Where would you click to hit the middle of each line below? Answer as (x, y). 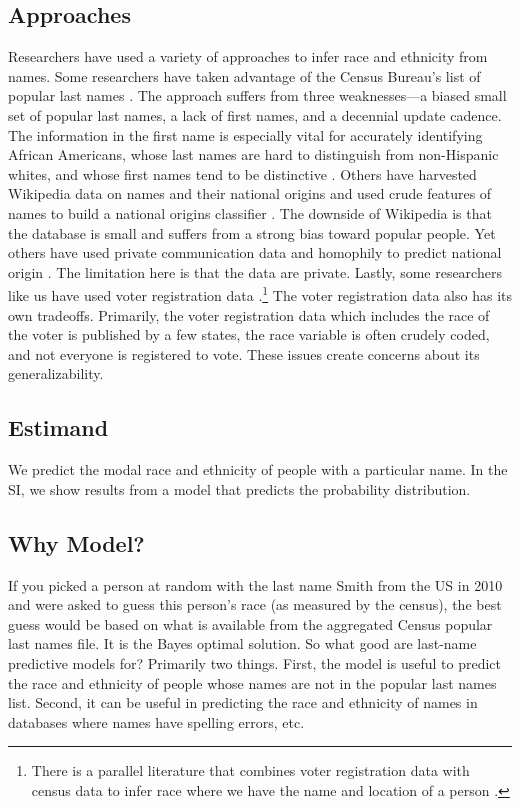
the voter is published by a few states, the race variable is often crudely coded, (249, 334)
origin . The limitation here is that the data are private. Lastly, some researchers (255, 271)
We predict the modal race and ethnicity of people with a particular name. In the (258, 469)
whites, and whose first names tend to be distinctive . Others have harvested (242, 173)
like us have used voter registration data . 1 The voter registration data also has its (260, 293)
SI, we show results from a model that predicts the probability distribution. (239, 488)
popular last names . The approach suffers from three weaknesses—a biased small (257, 95)
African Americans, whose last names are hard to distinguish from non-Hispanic (253, 154)
